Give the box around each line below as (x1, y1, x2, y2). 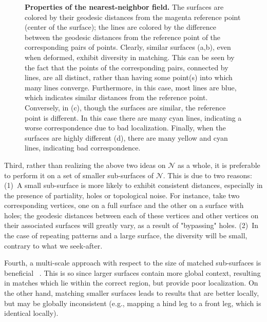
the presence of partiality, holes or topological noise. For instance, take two (4, 190, 240, 200)
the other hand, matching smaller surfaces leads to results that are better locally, (4, 288, 259, 298)
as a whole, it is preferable (177, 159, 260, 170)
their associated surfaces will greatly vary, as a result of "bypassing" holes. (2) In (4, 220, 259, 231)
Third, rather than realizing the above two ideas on (4, 159, 166, 170)
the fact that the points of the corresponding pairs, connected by (25, 62, 228, 72)
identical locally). (4, 308, 59, 318)
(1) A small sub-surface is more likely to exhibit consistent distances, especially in (4, 180, 263, 191)
